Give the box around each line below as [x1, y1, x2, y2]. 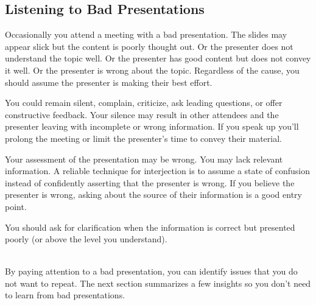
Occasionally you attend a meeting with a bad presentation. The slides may [5, 28, 287, 41]
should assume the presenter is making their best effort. [5, 75, 212, 88]
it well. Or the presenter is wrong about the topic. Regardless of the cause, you [5, 63, 300, 76]
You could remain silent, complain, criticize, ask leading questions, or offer [5, 96, 283, 109]
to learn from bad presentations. [5, 289, 125, 301]
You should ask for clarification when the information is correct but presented [5, 220, 295, 233]
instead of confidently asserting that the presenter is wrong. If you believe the [5, 176, 295, 189]
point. [5, 200, 27, 212]
